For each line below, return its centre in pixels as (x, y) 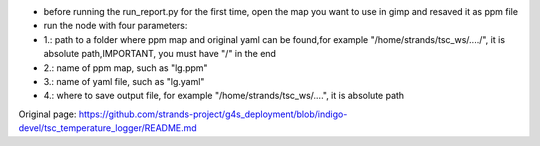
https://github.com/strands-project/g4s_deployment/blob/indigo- (213, 114)
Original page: (47, 114)
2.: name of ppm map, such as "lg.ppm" (126, 67)
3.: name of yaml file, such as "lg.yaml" (124, 81)
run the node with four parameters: (115, 26)
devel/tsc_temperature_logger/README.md (107, 128)
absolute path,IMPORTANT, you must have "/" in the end (160, 54)
